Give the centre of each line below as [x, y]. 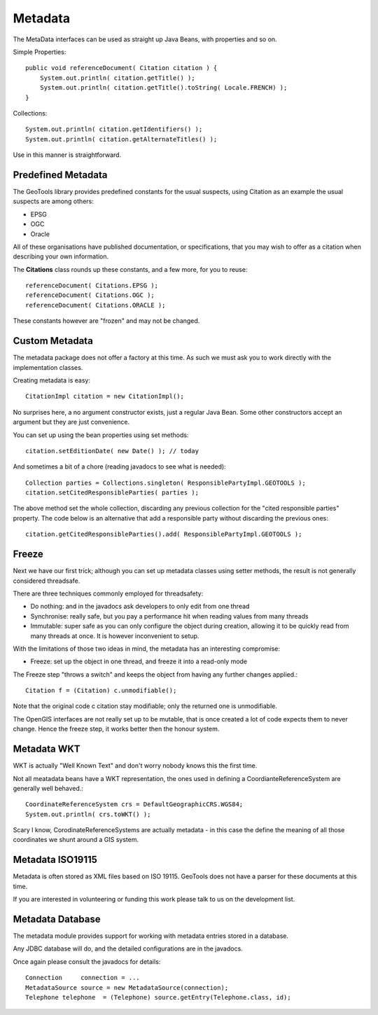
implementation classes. [48, 367]
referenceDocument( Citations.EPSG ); [92, 286]
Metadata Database [57, 919]
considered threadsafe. [47, 581]
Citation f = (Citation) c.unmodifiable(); [101, 691]
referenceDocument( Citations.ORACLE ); [96, 305]
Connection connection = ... [83, 978]
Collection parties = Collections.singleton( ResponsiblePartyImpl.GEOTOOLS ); [166, 483]
